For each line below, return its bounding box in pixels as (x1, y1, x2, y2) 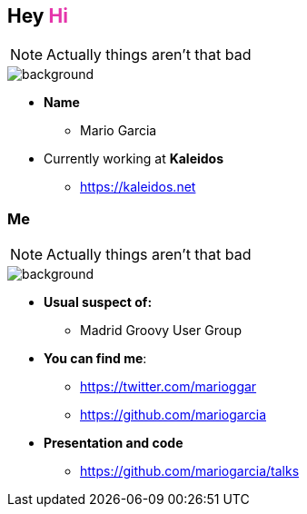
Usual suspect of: (44, 294, 153, 311)
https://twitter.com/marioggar (80, 379, 257, 395)
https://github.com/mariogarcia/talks (80, 463, 300, 479)
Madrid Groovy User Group (80, 322, 242, 339)
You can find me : (44, 351, 147, 367)
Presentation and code (44, 435, 183, 451)
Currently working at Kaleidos (44, 151, 224, 167)
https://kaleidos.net (80, 179, 196, 195)
